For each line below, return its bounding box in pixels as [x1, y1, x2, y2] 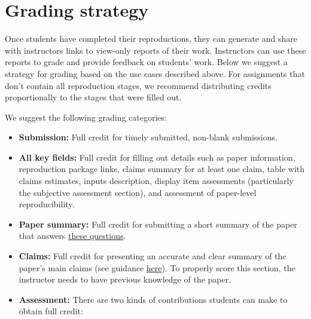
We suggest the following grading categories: [5, 111, 167, 123]
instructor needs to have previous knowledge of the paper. [19, 273, 231, 286]
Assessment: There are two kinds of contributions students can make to [19, 293, 288, 305]
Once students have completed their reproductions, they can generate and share [5, 32, 297, 45]
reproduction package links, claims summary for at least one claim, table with [19, 162, 305, 175]
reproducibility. [19, 198, 75, 210]
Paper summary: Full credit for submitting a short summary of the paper [19, 217, 297, 230]
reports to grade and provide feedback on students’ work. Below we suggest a [5, 56, 288, 68]
